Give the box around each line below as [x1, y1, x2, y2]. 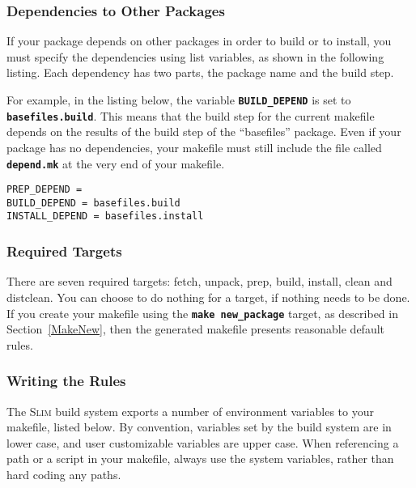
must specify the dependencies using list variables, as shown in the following [6, 48, 384, 65]
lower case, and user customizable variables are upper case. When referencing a [6, 434, 399, 451]
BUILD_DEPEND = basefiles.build [6, 197, 180, 209]
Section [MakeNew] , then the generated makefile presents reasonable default [6, 320, 385, 337]
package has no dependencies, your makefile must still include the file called [6, 138, 382, 155]
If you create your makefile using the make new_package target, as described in [6, 304, 398, 321]
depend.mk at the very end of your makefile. [6, 155, 225, 172]
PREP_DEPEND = [6, 184, 83, 196]
